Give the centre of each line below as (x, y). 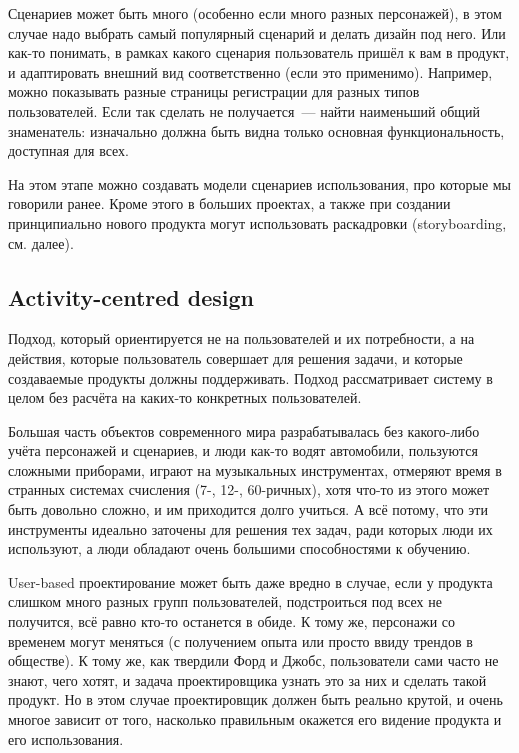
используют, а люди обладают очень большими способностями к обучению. (239, 548)
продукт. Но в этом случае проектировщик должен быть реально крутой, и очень (255, 699)
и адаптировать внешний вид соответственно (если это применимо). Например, (250, 71)
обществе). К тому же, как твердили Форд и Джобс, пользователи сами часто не (253, 660)
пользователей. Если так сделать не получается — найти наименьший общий (244, 110)
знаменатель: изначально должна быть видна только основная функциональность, (256, 130)
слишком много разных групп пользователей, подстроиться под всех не (225, 601)
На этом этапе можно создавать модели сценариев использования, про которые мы (260, 183)
